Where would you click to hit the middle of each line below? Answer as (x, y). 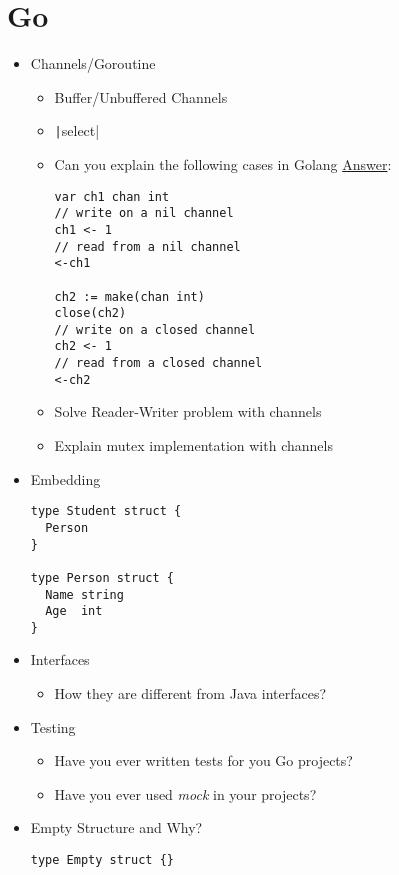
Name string (84, 594)
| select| (77, 130)
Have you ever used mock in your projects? (185, 793)
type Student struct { (106, 511)
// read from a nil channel (147, 246)
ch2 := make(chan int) (129, 296)
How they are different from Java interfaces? (190, 693)
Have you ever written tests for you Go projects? (203, 760)
